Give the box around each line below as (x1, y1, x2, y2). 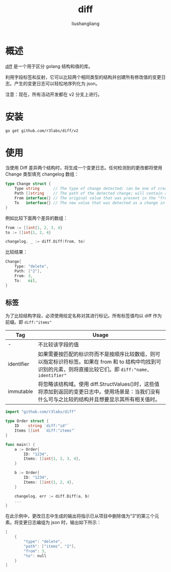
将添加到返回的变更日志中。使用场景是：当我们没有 (38, 388, 160, 395)
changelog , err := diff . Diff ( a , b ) (14, 493, 90, 499)
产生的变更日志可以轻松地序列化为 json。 (14, 80, 100, 86)
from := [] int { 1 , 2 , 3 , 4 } (5, 225, 63, 230)
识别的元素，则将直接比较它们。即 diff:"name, (38, 366, 150, 373)
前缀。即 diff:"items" (5, 319, 52, 325)
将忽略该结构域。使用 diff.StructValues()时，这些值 (38, 381, 160, 388)
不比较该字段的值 (38, 341, 79, 348)
